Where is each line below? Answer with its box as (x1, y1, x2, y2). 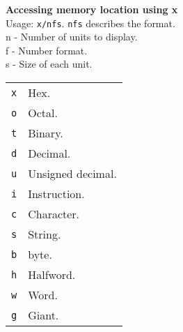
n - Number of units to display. (6, 29, 138, 44)
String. (28, 226, 61, 243)
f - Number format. (6, 43, 88, 57)
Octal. (28, 105, 58, 121)
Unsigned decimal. (28, 165, 117, 182)
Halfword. (28, 266, 76, 283)
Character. (28, 206, 80, 222)
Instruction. (28, 186, 85, 202)
